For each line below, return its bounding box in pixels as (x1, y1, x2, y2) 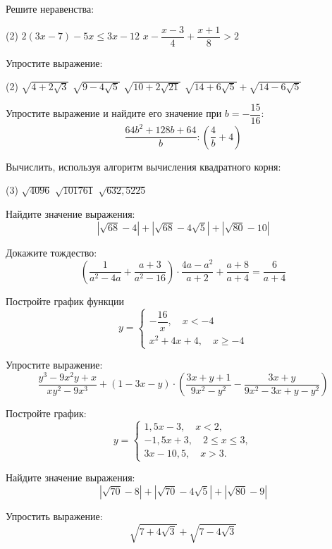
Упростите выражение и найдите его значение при (6, 106, 222, 121)
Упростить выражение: (6, 509, 103, 524)
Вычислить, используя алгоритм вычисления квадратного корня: (6, 159, 281, 173)
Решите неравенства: (6, 1, 94, 16)
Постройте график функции (6, 293, 124, 308)
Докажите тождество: (6, 245, 97, 259)
